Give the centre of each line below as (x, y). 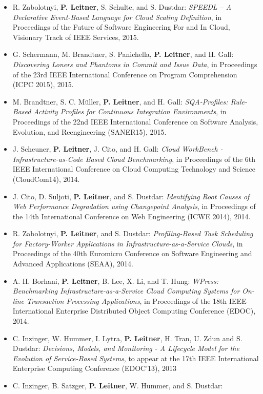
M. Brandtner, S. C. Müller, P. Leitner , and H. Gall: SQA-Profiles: (120, 101)
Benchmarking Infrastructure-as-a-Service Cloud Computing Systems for (126, 291)
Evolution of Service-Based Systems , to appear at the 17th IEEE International (136, 358)
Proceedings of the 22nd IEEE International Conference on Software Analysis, (135, 121)
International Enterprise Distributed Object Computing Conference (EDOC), (134, 311)
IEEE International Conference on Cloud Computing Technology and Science (134, 169)
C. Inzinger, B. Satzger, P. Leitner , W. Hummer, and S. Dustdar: (118, 385)
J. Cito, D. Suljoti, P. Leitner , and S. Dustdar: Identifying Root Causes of (131, 196)
